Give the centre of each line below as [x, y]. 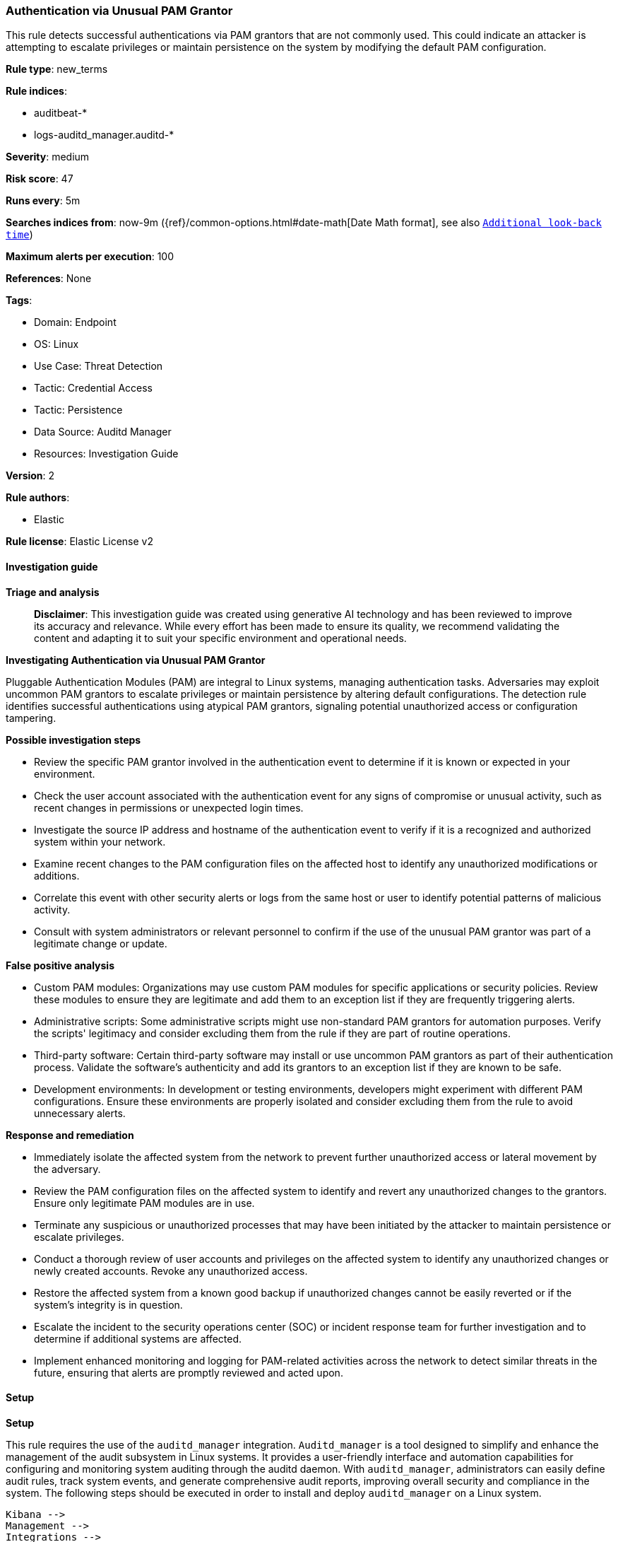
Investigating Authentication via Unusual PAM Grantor [136, 660]
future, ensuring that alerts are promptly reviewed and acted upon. [189, 1372]
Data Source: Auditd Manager [103, 432]
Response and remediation [70, 1135]
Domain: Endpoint [75, 322]
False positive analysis [60, 965]
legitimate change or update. [101, 943]
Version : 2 [30, 476]
